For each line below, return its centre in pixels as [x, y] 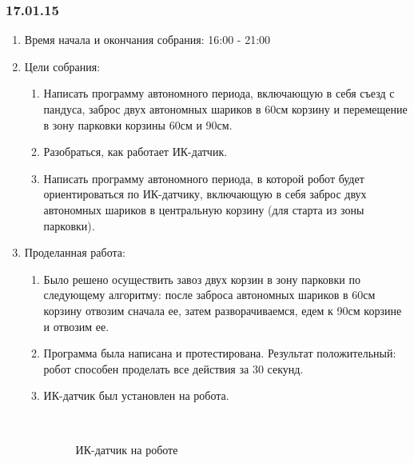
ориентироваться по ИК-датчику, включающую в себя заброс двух [205, 194]
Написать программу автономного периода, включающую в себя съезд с [219, 93]
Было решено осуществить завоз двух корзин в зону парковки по [202, 279]
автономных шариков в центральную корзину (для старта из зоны [204, 209]
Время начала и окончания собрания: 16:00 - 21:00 [147, 40]
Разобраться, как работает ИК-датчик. [135, 152]
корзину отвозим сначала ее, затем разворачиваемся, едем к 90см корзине [223, 310]
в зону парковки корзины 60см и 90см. [138, 124]
